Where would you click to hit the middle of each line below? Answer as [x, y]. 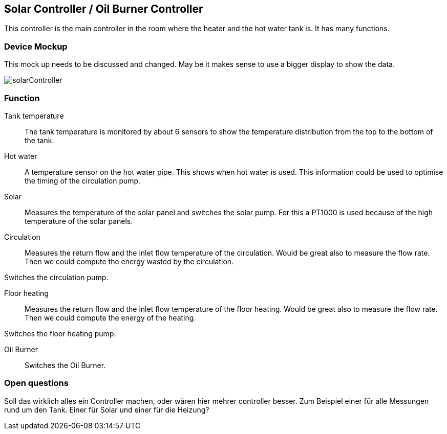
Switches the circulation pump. [56, 277]
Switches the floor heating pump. [60, 333]
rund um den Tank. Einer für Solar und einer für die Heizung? [107, 409]
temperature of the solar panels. [79, 221]
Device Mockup [36, 46]
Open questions [36, 383]
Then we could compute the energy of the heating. [110, 317]
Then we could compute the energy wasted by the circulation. [129, 261]
